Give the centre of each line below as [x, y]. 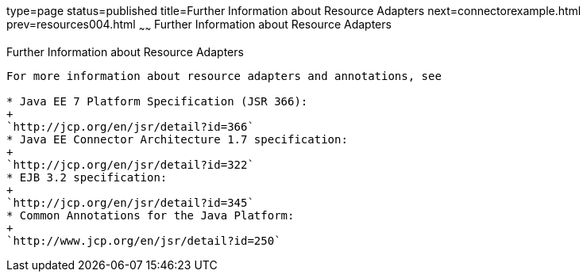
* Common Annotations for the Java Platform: [151, 215]
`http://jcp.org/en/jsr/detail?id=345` [130, 202]
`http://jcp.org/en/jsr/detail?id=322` [130, 164]
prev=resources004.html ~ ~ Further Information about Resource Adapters [199, 26]
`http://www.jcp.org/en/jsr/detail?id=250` [144, 240]
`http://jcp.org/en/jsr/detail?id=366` [130, 126]
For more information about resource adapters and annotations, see [224, 76]
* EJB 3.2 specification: [87, 177]
